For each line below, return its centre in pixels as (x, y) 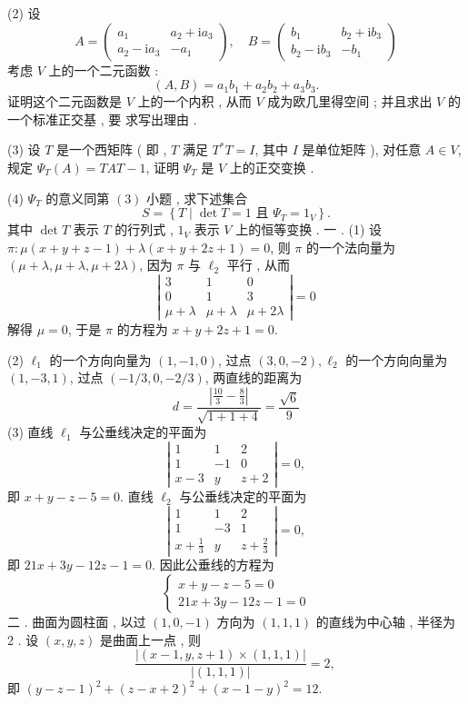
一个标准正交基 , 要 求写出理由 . (102, 119)
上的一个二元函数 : (104, 69)
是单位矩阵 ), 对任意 (362, 149)
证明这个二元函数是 (65, 101)
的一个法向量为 (350, 247)
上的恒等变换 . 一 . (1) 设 (309, 229)
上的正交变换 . (272, 167)
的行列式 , (144, 229)
